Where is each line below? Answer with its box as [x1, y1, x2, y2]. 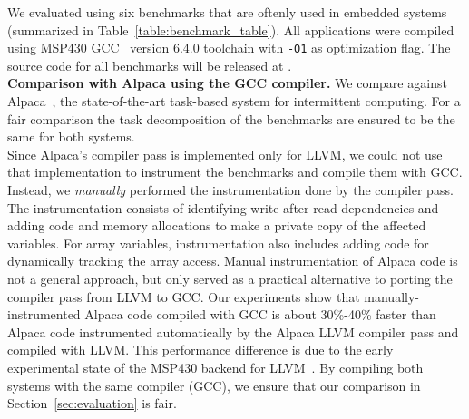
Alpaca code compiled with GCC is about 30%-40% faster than [84, 305, 436, 324]
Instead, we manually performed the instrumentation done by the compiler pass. [7, 180, 454, 199]
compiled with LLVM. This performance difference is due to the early [7, 340, 394, 359]
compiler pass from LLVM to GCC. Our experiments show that [7, 287, 360, 306]
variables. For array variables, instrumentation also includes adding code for [7, 233, 429, 252]
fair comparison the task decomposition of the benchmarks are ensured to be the [7, 109, 455, 128]
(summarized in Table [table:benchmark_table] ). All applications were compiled [7, 20, 454, 39]
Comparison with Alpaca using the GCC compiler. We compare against [7, 73, 447, 93]
